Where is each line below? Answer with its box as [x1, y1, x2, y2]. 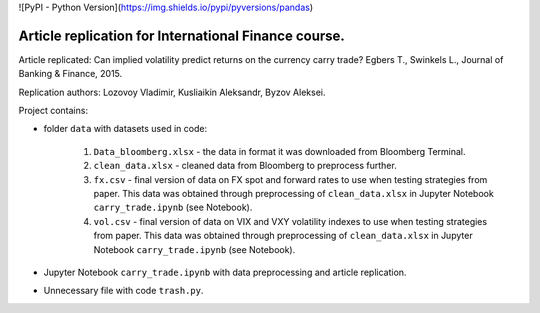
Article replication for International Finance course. [18, 27, 345, 44]
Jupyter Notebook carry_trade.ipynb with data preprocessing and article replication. [43, 266, 407, 278]
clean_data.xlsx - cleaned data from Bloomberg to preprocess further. [93, 160, 397, 172]
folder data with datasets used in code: [43, 123, 208, 135]
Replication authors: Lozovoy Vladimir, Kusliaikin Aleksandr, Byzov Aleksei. [18, 86, 326, 98]
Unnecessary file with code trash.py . [43, 285, 204, 297]
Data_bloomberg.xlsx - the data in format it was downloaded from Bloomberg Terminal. [93, 145, 466, 157]
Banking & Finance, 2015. [18, 68, 123, 80]
